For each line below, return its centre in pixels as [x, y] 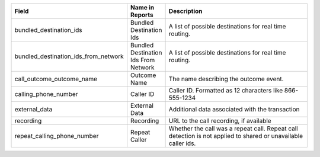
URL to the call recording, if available [220, 121]
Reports [142, 15]
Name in [143, 7]
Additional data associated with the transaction [234, 109]
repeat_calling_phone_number [57, 136]
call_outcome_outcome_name [56, 79]
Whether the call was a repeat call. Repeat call [233, 129]
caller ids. [182, 143]
